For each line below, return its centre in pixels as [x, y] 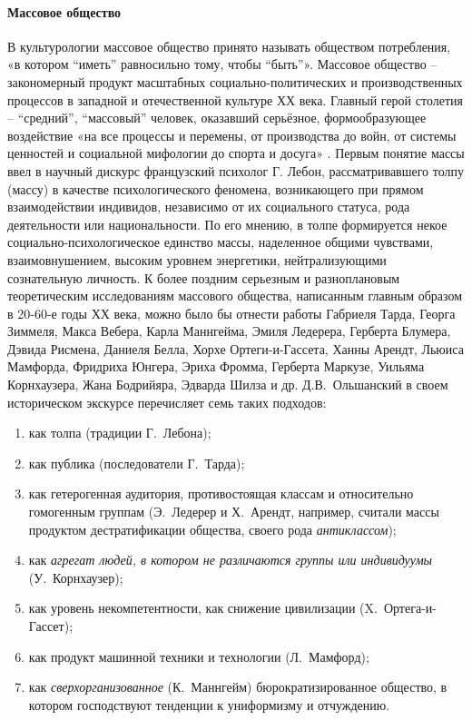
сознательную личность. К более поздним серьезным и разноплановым [204, 277]
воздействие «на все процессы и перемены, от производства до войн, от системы [232, 135]
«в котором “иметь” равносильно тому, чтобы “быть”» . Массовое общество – [222, 64]
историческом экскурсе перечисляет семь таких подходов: [167, 402]
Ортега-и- [410, 608]
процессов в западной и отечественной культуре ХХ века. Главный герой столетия [235, 99]
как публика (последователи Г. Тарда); [137, 463]
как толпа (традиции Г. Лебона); [120, 433]
